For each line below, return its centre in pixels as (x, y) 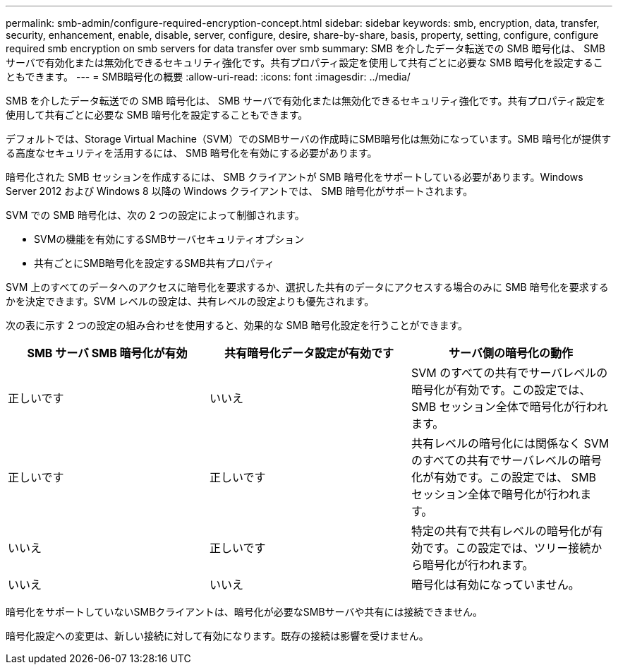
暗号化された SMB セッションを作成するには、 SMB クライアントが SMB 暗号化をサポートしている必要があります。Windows (295, 177)
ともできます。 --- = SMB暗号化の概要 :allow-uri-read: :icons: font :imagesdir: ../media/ (208, 77)
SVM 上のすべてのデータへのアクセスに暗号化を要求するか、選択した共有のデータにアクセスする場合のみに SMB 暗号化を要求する (307, 287)
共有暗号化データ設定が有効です (309, 353)
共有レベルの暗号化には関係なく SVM (510, 443)
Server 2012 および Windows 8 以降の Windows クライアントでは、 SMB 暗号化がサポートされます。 (240, 191)
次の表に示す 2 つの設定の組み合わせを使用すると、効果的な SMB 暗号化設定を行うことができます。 (237, 325)
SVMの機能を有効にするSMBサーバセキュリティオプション (169, 239)
